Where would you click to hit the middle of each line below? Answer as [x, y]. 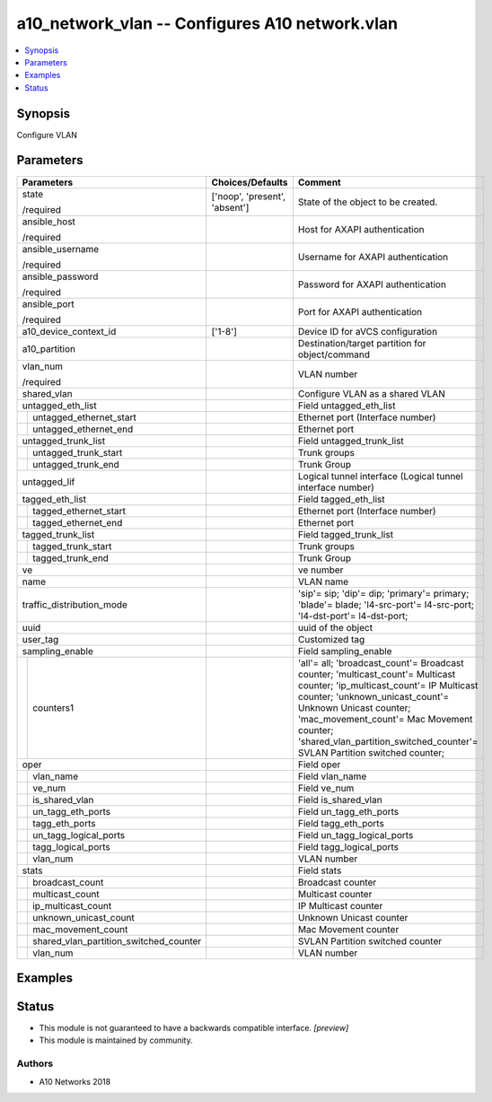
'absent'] [230, 207]
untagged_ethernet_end [83, 429]
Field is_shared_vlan [340, 800]
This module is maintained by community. [116, 1040]
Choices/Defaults [250, 182]
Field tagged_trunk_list [346, 534]
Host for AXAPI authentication [361, 229]
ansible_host [49, 222]
